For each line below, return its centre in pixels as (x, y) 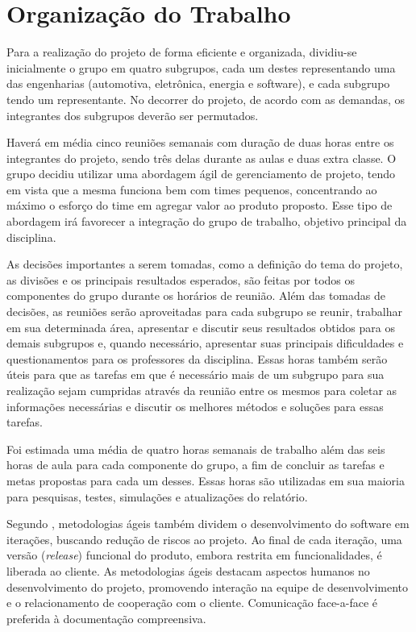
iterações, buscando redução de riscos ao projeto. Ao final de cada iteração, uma (204, 539)
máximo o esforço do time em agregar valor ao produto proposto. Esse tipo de (200, 205)
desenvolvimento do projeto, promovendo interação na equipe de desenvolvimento (208, 586)
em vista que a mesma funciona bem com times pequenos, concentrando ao (192, 189)
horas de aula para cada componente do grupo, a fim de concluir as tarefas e (196, 465)
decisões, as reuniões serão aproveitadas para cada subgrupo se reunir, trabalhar (204, 312)
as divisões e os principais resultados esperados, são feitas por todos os (181, 279)
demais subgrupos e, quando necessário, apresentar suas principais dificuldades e (205, 343)
